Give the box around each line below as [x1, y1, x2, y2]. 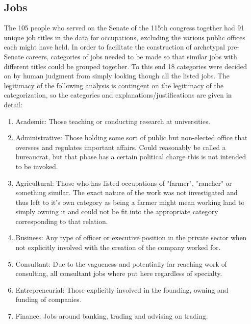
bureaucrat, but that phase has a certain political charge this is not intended [15, 151, 246, 162]
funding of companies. [15, 294, 81, 304]
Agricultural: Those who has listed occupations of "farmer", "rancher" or [15, 177, 232, 188]
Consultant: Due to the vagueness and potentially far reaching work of [15, 258, 227, 269]
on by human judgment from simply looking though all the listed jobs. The [4, 71, 229, 81]
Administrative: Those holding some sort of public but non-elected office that [15, 132, 248, 143]
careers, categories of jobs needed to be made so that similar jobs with [26, 51, 237, 61]
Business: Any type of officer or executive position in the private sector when [15, 232, 247, 243]
